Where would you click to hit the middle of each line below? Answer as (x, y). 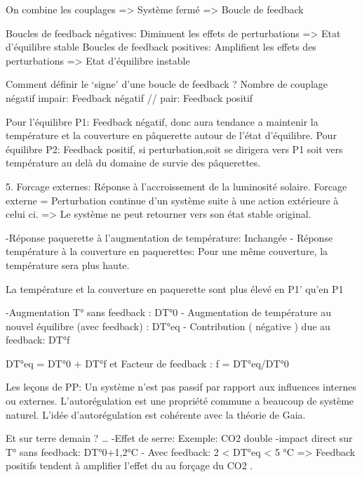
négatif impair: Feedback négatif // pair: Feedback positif (129, 97)
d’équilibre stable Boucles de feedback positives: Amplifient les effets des (161, 47)
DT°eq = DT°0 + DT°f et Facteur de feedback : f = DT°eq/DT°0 (147, 363)
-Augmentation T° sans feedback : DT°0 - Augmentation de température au (168, 312)
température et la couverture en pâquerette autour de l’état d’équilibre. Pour (171, 135)
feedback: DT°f (38, 340)
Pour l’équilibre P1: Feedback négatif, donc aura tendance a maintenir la (162, 121)
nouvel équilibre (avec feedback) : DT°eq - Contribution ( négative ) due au (168, 326)
